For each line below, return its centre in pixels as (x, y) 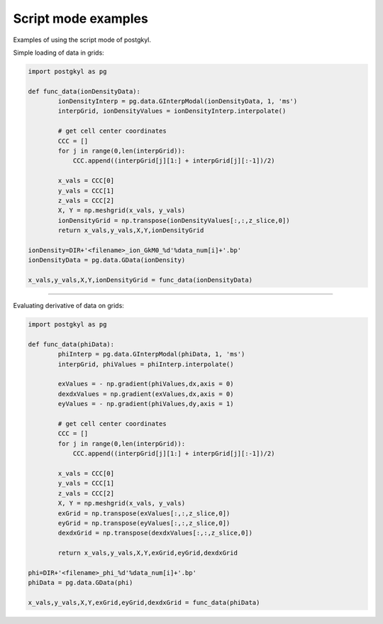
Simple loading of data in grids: (59, 53)
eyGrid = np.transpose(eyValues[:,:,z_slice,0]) (144, 523)
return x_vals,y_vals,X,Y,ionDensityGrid (131, 230)
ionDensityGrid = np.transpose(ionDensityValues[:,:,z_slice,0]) (174, 220)
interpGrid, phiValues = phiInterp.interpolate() (146, 364)
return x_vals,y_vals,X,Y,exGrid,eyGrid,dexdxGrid (148, 553)
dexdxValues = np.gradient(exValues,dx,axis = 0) (146, 394)
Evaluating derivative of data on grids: (68, 306)
